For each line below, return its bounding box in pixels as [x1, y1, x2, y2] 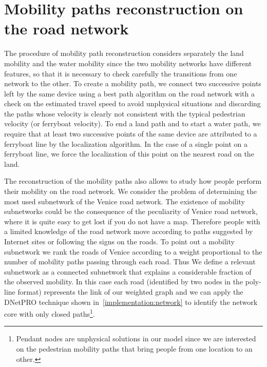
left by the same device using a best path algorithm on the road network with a [4, 88, 255, 99]
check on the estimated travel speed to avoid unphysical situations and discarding [4, 98, 261, 109]
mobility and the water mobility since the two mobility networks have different [4, 57, 252, 68]
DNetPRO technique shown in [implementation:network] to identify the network [4, 296, 258, 307]
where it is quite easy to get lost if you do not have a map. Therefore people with [4, 216, 260, 226]
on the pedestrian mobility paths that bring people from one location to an [16, 343, 253, 354]
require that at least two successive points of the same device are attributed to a [4, 128, 257, 139]
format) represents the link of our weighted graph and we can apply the [17, 286, 243, 297]
